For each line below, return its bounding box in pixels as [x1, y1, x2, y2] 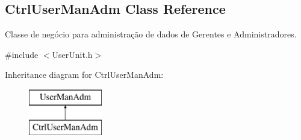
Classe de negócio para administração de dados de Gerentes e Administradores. [5, 28, 297, 40]
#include [5, 48, 39, 60]
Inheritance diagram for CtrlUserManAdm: [5, 68, 164, 81]
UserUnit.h [52, 48, 93, 60]
